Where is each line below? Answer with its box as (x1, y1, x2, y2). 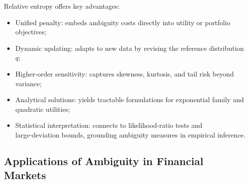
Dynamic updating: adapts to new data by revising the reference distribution (15, 43, 244, 53)
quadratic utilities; (15, 104, 70, 114)
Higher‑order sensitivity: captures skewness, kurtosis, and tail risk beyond (15, 68, 234, 78)
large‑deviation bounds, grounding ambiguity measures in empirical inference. (15, 129, 246, 139)
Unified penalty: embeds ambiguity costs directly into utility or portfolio (15, 17, 231, 27)
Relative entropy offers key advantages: (4, 1, 120, 11)
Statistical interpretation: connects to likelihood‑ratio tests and (15, 120, 202, 130)
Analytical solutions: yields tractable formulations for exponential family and (15, 94, 244, 105)
